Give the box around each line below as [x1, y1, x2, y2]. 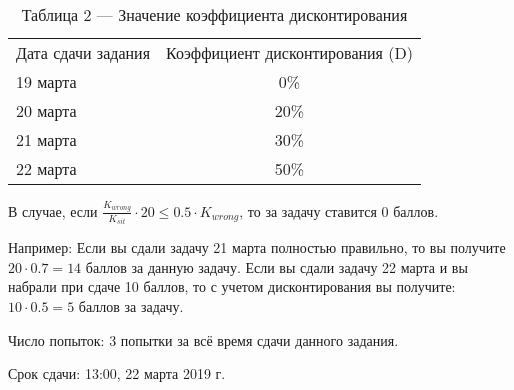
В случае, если [8, 200, 98, 221]
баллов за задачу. [78, 295, 184, 316]
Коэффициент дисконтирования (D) [166, 41, 413, 64]
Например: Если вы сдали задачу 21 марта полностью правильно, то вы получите [8, 237, 506, 258]
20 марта [16, 99, 77, 122]
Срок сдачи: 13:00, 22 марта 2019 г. [8, 363, 226, 384]
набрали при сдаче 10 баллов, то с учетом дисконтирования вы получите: [8, 276, 456, 297]
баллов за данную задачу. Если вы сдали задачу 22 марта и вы [85, 256, 468, 277]
